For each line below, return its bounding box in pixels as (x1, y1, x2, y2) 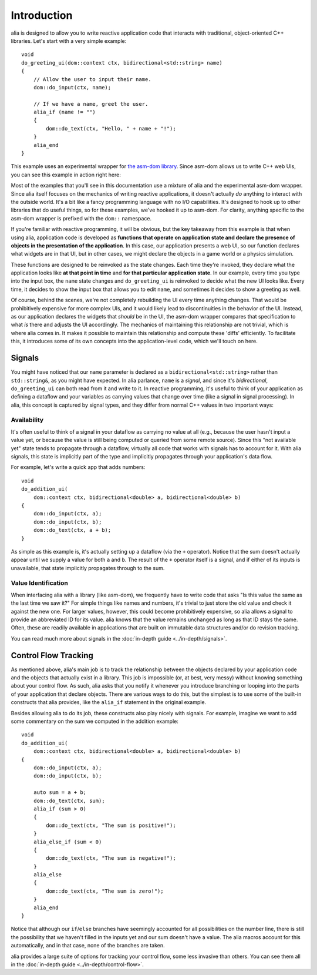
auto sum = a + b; (33, 789, 87, 796)
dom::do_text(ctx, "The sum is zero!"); (46, 887, 164, 894)
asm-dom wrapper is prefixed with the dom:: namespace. (11, 215, 152, 222)
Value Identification (11, 579, 69, 587)
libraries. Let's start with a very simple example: (11, 37, 127, 44)
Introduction (11, 9, 73, 22)
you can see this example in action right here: (11, 171, 122, 178)
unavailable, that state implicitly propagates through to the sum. (11, 564, 165, 571)
